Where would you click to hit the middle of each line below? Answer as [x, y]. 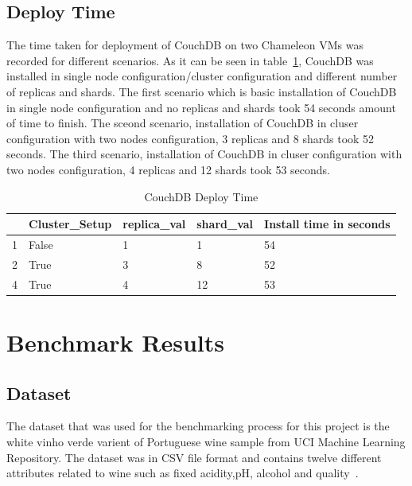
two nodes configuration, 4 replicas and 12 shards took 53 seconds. [168, 169]
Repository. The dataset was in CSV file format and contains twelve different [194, 457]
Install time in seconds [327, 224]
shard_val [225, 224]
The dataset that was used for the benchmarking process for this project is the [198, 426]
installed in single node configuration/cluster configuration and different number [202, 76]
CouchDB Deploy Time [201, 196]
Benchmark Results [116, 342]
